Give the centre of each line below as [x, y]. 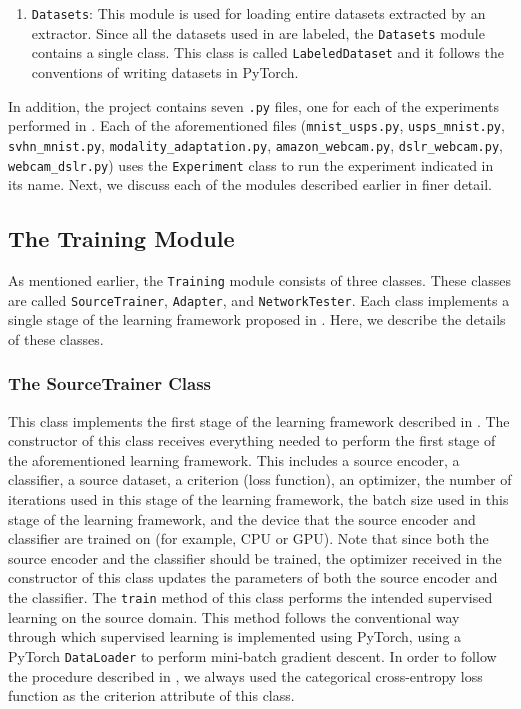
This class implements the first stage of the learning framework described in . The [259, 420]
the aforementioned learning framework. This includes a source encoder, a [234, 459]
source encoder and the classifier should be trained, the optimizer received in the [255, 557]
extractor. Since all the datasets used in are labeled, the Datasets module [258, 32]
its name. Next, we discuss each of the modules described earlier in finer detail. [250, 184]
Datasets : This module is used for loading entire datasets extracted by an [258, 13]
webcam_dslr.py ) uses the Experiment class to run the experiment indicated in [251, 164]
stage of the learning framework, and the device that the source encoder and [242, 518]
